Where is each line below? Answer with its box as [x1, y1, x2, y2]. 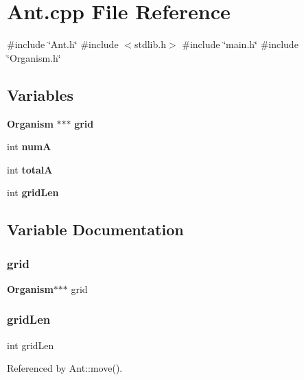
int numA [7, 139, 51, 154]
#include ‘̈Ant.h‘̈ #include [7, 37, 119, 51]
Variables [7, 84, 74, 105]
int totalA [7, 162, 53, 176]
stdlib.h [134, 37, 166, 51]
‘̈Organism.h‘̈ [7, 50, 61, 64]
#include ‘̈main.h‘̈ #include [182, 37, 299, 51]
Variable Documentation [7, 219, 184, 240]
